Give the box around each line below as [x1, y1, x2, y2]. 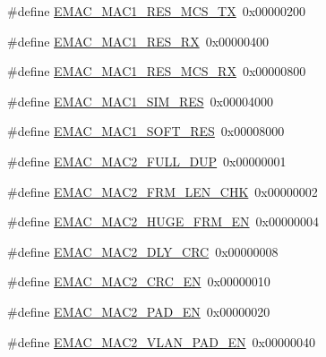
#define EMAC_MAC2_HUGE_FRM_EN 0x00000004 [7, 212, 319, 231]
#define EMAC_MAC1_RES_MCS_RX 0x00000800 [7, 62, 306, 81]
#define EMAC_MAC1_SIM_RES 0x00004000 [7, 91, 273, 110]
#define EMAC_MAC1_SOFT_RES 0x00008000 [7, 122, 285, 140]
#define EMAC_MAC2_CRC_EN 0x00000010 [7, 272, 270, 291]
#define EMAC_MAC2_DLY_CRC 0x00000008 [7, 242, 279, 260]
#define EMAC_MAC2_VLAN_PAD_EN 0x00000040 [7, 332, 316, 351]
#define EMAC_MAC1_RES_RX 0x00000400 [7, 31, 270, 50]
